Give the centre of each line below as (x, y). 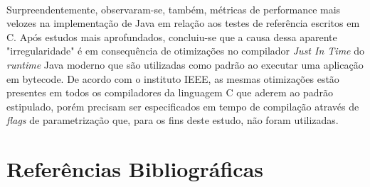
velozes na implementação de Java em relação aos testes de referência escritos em (183, 23)
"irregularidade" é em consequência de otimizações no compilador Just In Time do (185, 51)
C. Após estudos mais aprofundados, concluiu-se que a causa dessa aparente (172, 36)
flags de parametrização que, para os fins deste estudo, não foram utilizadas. (173, 120)
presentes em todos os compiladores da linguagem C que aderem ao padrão (170, 92)
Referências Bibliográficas (135, 169)
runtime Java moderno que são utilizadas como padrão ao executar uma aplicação (185, 64)
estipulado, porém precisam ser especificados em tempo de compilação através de (183, 106)
